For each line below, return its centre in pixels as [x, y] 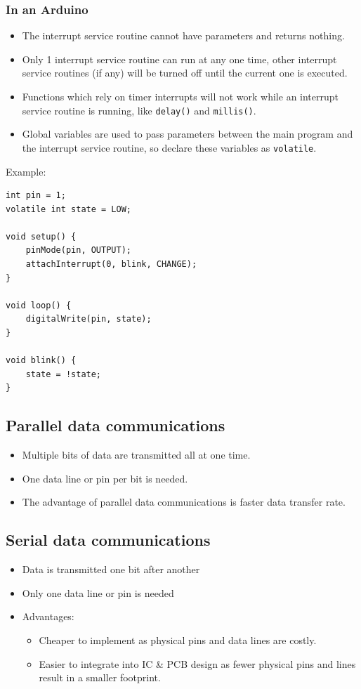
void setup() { [41, 236]
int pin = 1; [36, 196]
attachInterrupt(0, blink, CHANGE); [111, 264]
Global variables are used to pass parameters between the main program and [188, 134]
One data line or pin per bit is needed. [105, 478]
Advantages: [48, 616]
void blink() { [41, 361]
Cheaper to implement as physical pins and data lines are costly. [178, 639]
